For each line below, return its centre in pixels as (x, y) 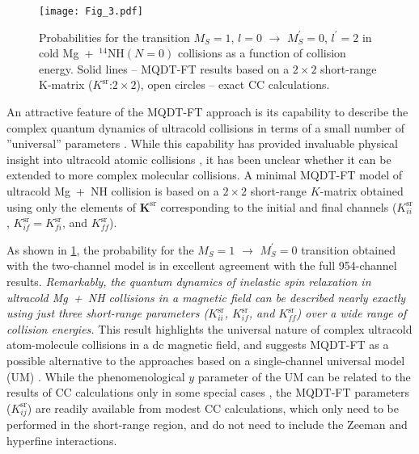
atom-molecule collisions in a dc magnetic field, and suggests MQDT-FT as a (198, 345)
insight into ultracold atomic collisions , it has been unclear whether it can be (199, 159)
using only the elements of (71, 206)
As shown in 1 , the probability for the (100, 249)
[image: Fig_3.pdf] (91, 11)
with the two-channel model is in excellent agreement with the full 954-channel (202, 265)
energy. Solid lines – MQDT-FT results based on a (164, 68)
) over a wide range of (351, 313)
